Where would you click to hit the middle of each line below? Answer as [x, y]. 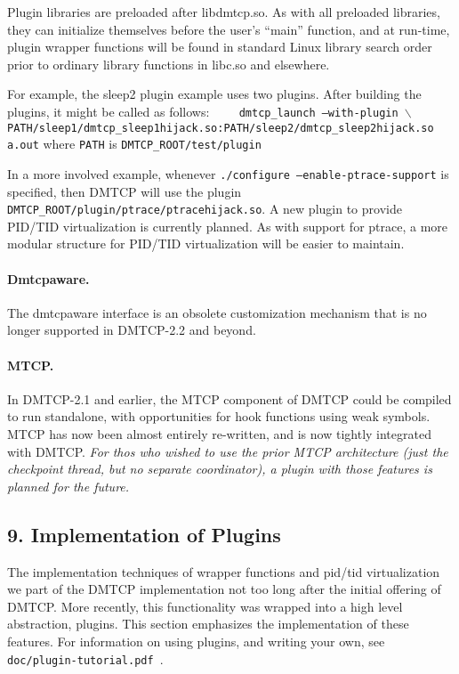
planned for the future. [68, 486]
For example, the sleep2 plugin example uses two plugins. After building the [214, 94]
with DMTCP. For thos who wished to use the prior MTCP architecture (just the [228, 451]
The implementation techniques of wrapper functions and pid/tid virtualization [224, 571]
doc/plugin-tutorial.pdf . [85, 658]
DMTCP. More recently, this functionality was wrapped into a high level [205, 606]
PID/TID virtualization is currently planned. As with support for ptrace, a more [228, 226]
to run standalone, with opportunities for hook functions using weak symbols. [219, 416]
